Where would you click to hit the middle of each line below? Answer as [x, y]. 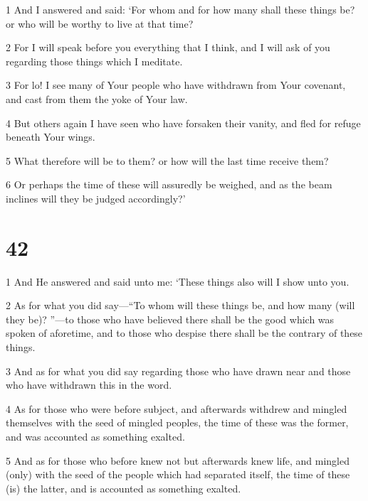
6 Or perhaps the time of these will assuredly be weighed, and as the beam [169, 184]
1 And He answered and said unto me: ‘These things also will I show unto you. [178, 281]
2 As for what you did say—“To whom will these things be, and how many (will [180, 305]
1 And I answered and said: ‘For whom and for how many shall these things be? [180, 9]
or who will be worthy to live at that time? [100, 23]
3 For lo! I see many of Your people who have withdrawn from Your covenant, [176, 85]
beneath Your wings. [51, 137]
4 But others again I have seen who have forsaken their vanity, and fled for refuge [183, 123]
